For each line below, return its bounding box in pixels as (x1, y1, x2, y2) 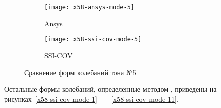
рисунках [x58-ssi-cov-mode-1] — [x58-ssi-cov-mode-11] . (4, 93, 179, 104)
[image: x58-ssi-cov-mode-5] (44, 36, 142, 43)
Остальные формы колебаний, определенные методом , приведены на (4, 84, 217, 94)
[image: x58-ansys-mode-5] (44, 4, 134, 11)
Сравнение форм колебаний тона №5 (24, 67, 136, 77)
